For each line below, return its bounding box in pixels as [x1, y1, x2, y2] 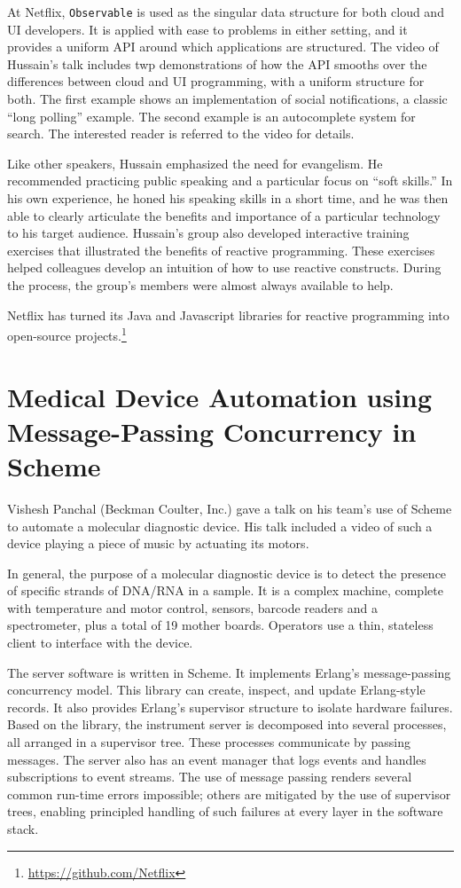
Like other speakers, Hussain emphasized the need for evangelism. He [7, 153, 383, 172]
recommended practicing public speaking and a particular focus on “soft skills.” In [7, 171, 453, 190]
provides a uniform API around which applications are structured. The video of [7, 37, 439, 56]
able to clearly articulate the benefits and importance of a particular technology [7, 206, 441, 224]
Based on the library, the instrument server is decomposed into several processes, [7, 715, 447, 734]
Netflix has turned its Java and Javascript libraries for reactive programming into [7, 305, 449, 324]
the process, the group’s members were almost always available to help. [7, 275, 394, 294]
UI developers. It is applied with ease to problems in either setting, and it [7, 20, 408, 38]
